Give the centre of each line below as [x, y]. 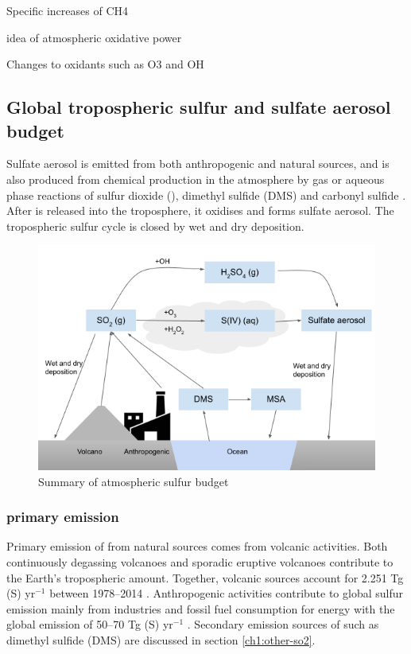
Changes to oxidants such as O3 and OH [105, 64]
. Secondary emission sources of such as [283, 624]
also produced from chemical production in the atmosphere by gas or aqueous [196, 179]
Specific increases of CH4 [68, 10]
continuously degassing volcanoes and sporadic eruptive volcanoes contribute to [200, 562]
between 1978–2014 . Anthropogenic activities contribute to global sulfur [226, 593]
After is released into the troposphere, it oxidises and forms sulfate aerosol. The [200, 210]
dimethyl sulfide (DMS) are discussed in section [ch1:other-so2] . [161, 639]
